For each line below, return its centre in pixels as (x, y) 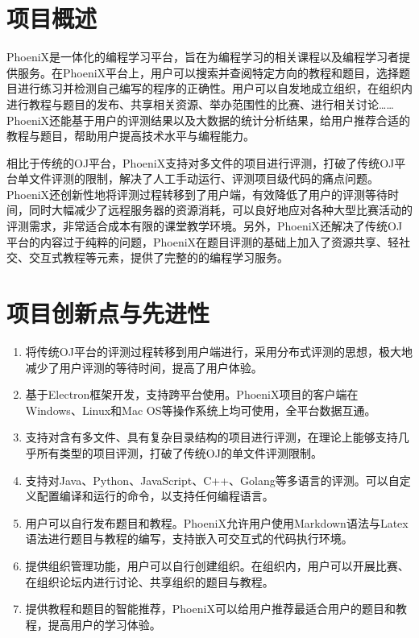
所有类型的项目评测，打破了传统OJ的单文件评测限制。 (179, 452)
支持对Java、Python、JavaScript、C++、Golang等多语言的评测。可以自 (212, 480)
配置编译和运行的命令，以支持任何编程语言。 (155, 496)
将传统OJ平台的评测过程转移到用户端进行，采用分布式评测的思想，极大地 (219, 351)
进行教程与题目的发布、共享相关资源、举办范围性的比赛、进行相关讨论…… (200, 104)
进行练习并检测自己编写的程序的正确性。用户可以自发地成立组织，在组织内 (215, 88)
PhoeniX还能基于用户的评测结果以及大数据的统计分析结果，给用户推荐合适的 (209, 120)
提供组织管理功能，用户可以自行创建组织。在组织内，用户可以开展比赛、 (217, 565)
